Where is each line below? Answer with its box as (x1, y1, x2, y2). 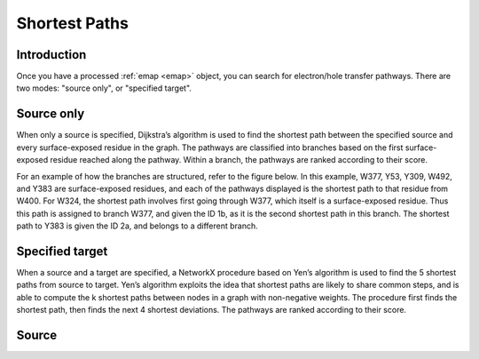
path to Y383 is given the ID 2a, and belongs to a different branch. (16, 220, 259, 231)
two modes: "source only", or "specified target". (16, 83, 192, 93)
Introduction (16, 47, 87, 62)
